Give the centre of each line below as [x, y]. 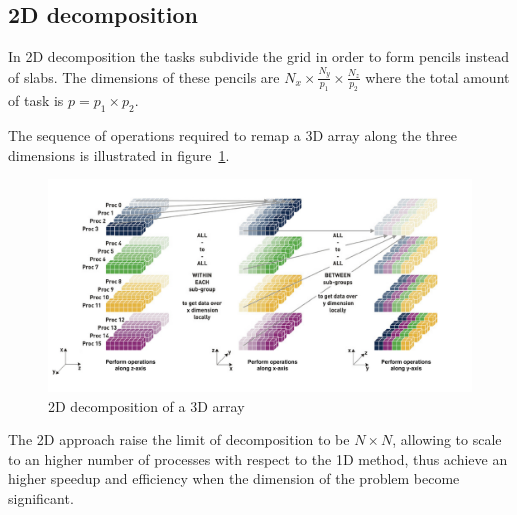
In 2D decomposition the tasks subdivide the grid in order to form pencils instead [258, 56]
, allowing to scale [447, 439]
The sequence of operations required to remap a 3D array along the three [232, 135]
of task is [36, 100]
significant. [41, 498]
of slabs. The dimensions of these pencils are [144, 76]
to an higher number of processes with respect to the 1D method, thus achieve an [258, 458]
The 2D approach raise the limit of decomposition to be [179, 439]
